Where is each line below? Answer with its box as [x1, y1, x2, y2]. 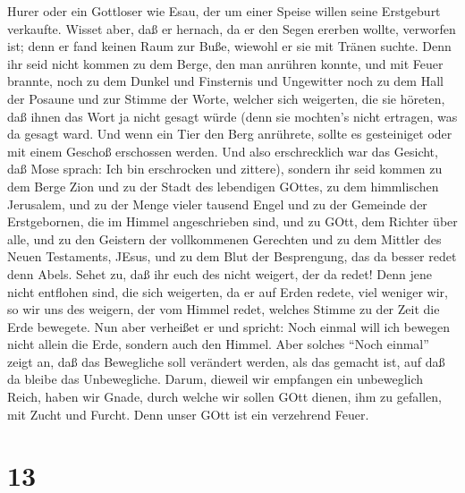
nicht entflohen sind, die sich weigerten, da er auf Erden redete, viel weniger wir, [7, 282, 448, 301]
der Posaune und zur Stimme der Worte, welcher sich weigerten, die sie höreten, [7, 89, 445, 107]
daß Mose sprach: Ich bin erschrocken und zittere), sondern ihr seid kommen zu [7, 159, 443, 178]
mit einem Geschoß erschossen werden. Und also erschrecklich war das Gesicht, [7, 141, 438, 160]
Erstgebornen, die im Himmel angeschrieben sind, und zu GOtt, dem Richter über [7, 212, 458, 231]
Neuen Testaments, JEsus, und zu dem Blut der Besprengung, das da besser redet [7, 247, 457, 266]
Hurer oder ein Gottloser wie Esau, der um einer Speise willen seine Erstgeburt [7, 2, 441, 20]
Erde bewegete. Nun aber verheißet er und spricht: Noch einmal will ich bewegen [7, 317, 451, 336]
